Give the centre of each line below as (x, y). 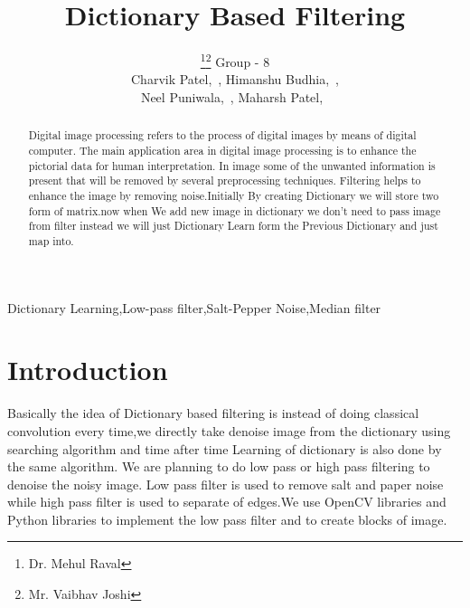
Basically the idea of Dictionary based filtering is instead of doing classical (213, 413)
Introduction (88, 370)
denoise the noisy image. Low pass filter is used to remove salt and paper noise (226, 484)
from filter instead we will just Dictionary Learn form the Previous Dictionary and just (233, 226)
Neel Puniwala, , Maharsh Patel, (232, 96)
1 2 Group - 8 (235, 60)
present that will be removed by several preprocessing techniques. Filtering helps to (225, 180)
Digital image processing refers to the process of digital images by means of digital (222, 135)
